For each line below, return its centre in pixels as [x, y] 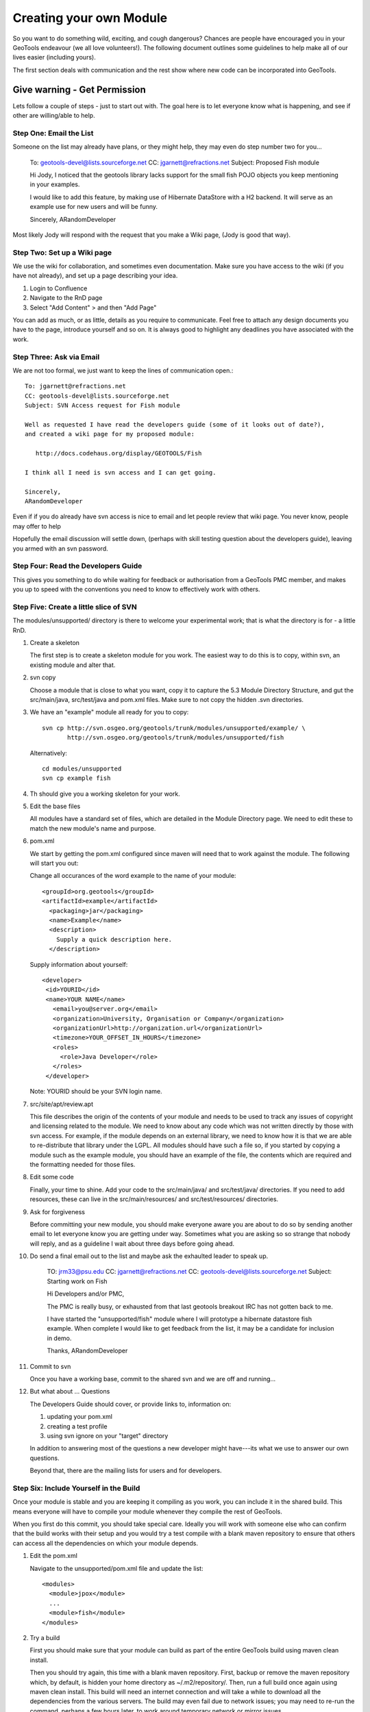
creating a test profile [77, 1426]
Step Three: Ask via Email [56, 357]
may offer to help [37, 526]
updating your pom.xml [80, 1417]
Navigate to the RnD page [66, 298]
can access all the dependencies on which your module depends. [106, 1543]
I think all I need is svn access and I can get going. [121, 472]
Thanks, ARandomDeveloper [87, 1351]
